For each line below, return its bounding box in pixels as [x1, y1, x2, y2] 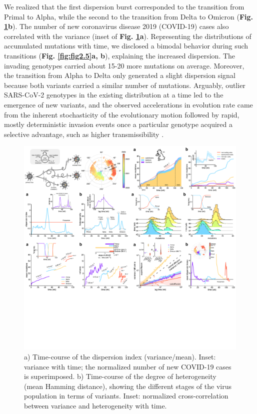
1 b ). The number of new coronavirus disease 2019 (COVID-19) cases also [4, 21, 229, 31]
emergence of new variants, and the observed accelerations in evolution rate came [4, 99, 253, 109]
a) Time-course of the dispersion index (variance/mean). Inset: [24, 351, 216, 361]
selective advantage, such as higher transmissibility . [4, 128, 164, 139]
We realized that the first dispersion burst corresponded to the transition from [4, 1, 244, 11]
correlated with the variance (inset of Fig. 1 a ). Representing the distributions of [4, 30, 251, 41]
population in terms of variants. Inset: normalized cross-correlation [24, 390, 228, 401]
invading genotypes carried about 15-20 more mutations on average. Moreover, [4, 60, 244, 70]
